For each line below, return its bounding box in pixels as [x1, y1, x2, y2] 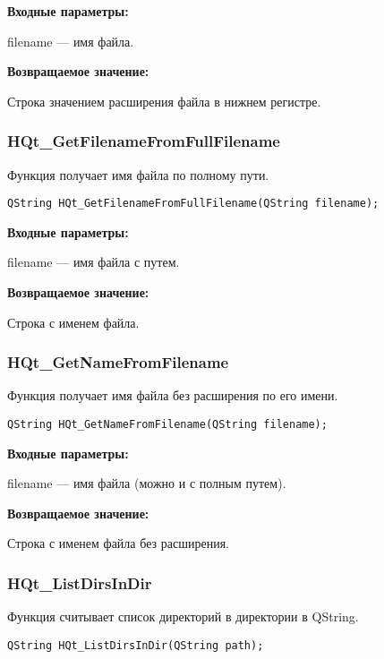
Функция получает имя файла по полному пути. [7, 165, 269, 184]
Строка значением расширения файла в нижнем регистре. [7, 91, 321, 110]
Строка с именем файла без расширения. [7, 534, 229, 552]
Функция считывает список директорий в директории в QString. [7, 607, 359, 626]
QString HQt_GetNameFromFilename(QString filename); [7, 418, 328, 432]
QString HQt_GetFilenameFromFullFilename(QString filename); [7, 197, 380, 210]
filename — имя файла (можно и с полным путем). [7, 474, 286, 492]
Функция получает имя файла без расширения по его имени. [7, 386, 338, 405]
